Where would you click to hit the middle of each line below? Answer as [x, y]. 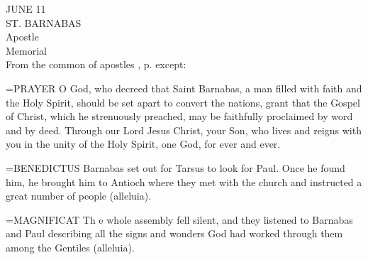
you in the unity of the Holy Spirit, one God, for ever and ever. [143, 144]
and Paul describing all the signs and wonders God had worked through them [174, 233]
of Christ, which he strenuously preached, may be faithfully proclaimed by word [179, 116]
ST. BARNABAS [44, 22]
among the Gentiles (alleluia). [70, 247]
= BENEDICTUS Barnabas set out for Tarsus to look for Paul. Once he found [175, 167]
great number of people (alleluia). [79, 196]
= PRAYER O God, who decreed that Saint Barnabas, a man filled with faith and [184, 88]
